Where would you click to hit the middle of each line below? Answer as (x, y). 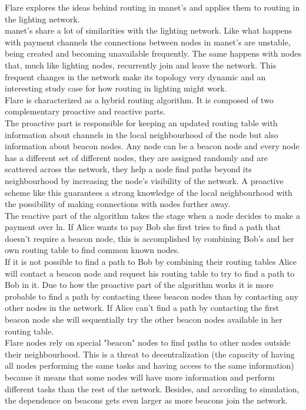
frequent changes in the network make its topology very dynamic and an (135, 76)
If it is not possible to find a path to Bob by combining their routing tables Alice (151, 262)
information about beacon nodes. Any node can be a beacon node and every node (152, 146)
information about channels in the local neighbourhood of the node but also (142, 134)
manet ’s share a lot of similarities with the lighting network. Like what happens (149, 30)
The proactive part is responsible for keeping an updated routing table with (141, 122)
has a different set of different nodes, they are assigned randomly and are (137, 157)
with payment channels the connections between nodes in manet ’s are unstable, (148, 42)
